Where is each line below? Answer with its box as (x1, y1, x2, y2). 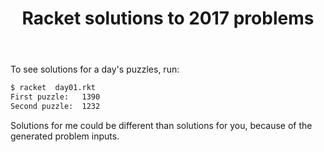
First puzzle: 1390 (10, 92, 101, 102)
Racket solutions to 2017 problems (21, 7, 315, 30)
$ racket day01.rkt (10, 83, 97, 93)
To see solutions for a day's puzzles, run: (10, 63, 180, 76)
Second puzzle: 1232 (10, 101, 101, 111)
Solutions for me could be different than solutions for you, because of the (10, 119, 313, 131)
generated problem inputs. (10, 130, 120, 142)
